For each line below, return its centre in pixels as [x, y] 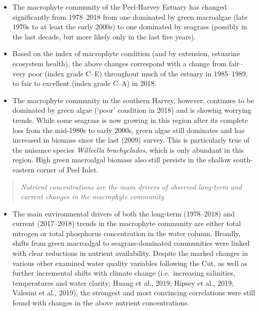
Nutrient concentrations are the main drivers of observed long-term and [131, 186]
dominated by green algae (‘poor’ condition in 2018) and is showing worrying [132, 110]
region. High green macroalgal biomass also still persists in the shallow [122, 160]
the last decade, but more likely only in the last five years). [104, 36]
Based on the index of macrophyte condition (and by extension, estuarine [126, 53]
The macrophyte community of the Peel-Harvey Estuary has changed [120, 7]
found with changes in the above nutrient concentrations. [101, 303]
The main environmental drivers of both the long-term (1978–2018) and [124, 213]
